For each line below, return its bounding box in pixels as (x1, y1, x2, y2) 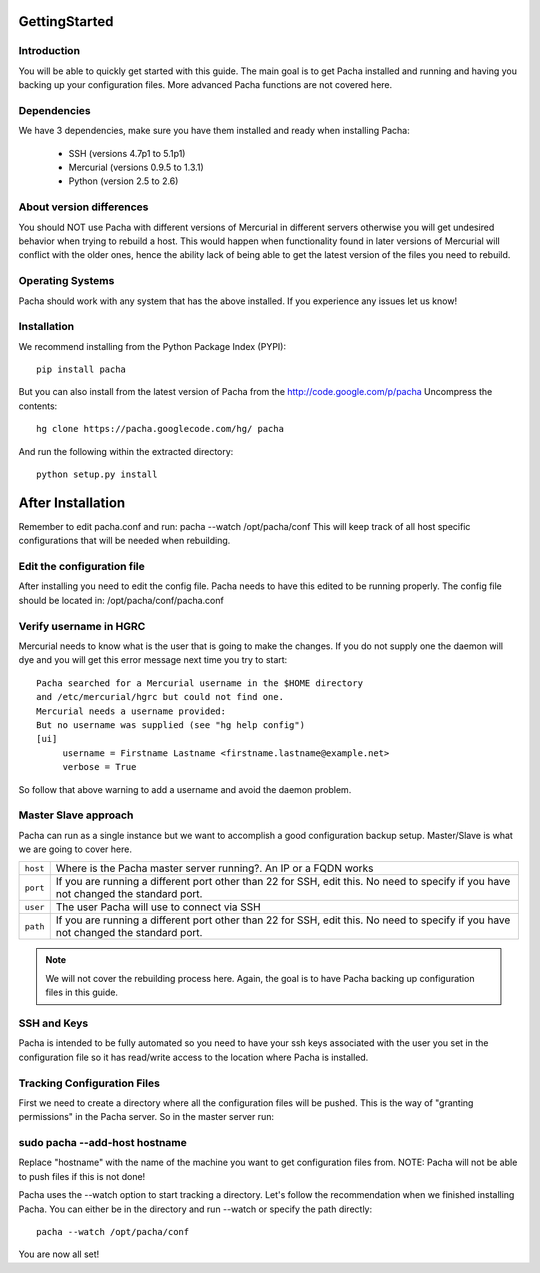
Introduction (18, 44, 80, 58)
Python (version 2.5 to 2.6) (68, 175, 179, 187)
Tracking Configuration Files (18, 1076, 160, 1090)
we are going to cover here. (18, 843, 133, 855)
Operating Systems (18, 274, 115, 288)
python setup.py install (36, 469, 158, 480)
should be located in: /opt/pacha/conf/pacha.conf (18, 594, 224, 606)
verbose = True (62, 761, 137, 773)
